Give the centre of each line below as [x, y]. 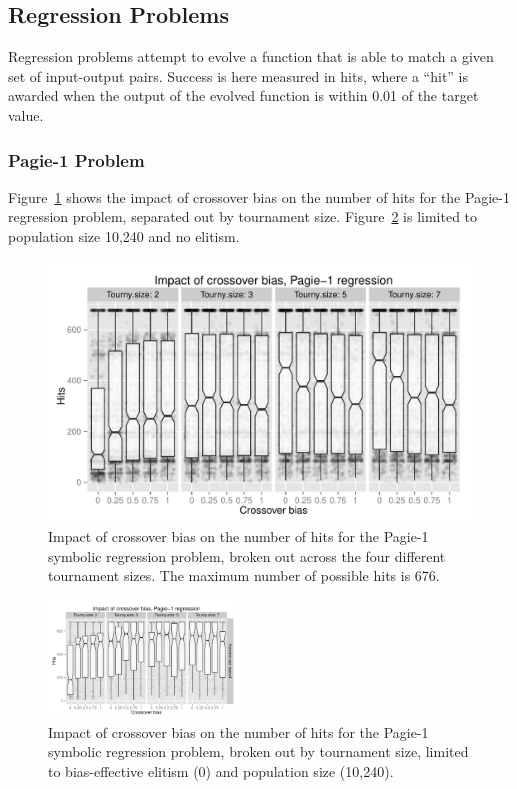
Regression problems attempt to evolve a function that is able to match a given [251, 56]
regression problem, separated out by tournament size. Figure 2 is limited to [243, 216]
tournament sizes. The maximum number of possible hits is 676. [244, 575]
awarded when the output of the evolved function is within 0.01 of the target [243, 95]
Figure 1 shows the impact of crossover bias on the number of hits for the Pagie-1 [259, 196]
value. [26, 114]
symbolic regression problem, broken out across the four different [247, 555]
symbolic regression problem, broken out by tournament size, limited [258, 751]
